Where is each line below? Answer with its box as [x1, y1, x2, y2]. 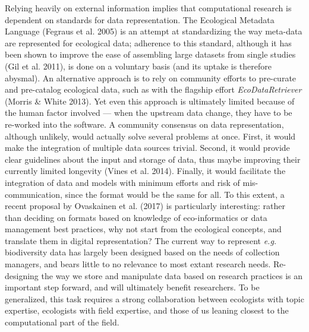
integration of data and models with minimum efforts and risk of [5, 176, 240, 188]
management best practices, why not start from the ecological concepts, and [5, 223, 282, 235]
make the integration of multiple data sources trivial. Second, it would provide [5, 141, 290, 154]
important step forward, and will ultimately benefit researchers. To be [5, 281, 260, 293]
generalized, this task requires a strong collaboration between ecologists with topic [5, 292, 304, 305]
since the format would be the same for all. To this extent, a [65, 188, 285, 200]
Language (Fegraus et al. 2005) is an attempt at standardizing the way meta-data [5, 25, 302, 37]
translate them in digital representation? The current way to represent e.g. [5, 234, 277, 246]
